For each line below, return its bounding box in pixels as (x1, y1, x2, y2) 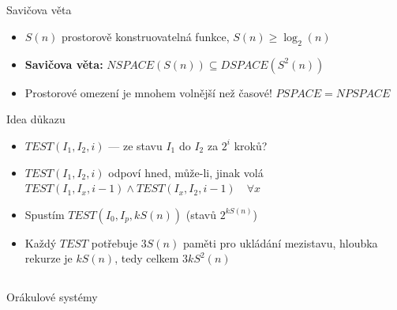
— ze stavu (108, 137, 163, 153)
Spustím (24, 206, 65, 222)
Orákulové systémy (6, 289, 98, 305)
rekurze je (24, 250, 73, 267)
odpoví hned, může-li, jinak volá (108, 164, 264, 180)
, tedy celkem (114, 250, 179, 267)
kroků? (234, 137, 268, 153)
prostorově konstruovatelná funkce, (61, 28, 230, 44)
